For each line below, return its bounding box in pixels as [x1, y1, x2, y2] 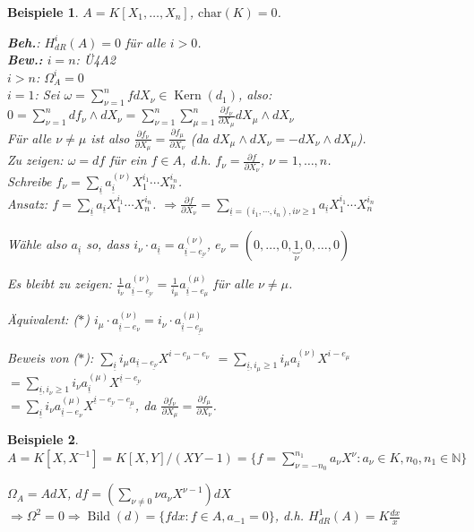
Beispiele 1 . [7, 3, 79, 21]
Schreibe [7, 171, 52, 190]
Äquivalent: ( [7, 310, 79, 329]
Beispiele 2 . [7, 430, 79, 449]
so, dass [86, 235, 130, 253]
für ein [109, 150, 147, 169]
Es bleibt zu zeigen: [7, 274, 112, 293]
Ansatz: [7, 193, 48, 212]
